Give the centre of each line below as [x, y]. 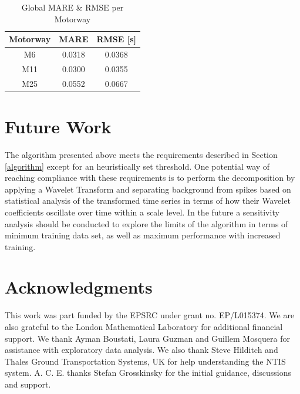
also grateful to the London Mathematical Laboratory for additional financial [144, 326]
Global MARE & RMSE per [73, 7]
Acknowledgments [79, 287]
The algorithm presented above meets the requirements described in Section [141, 154]
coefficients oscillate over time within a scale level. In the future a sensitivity [142, 212]
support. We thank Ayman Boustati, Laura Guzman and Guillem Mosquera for [147, 338]
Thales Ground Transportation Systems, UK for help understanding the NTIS [145, 361]
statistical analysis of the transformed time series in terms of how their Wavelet [148, 201]
